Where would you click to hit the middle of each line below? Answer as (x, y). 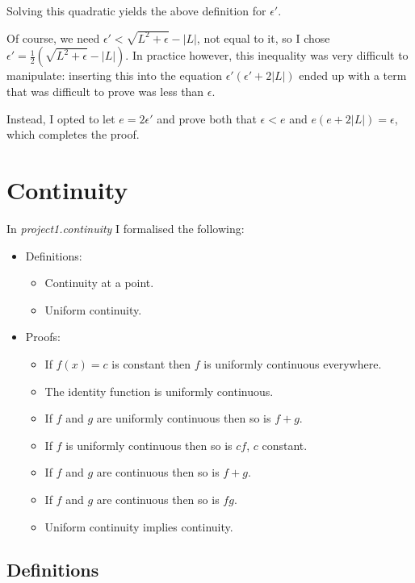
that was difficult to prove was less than (105, 92)
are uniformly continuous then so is (184, 418)
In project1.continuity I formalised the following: (126, 228)
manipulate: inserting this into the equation (115, 75)
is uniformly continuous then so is (149, 445)
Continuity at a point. (99, 283)
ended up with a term (353, 75)
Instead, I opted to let (61, 118)
